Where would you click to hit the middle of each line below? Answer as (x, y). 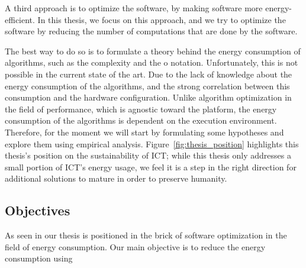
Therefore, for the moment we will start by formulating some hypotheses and (144, 132)
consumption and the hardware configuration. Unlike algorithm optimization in (148, 97)
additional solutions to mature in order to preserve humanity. (116, 178)
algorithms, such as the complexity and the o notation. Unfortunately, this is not (152, 62)
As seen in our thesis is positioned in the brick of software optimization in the (146, 235)
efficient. (20, 19)
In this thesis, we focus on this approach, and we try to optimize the (162, 19)
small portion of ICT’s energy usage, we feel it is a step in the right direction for (151, 167)
